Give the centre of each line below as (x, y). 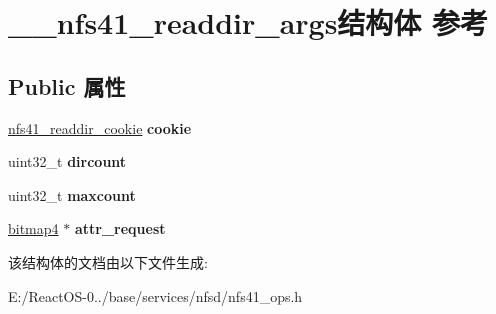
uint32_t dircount (67, 161)
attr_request (120, 228)
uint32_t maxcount (72, 194)
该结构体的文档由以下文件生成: (108, 261)
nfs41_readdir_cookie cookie (100, 127)
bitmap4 (33, 228)
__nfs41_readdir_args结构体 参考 (248, 22)
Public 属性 (67, 85)
